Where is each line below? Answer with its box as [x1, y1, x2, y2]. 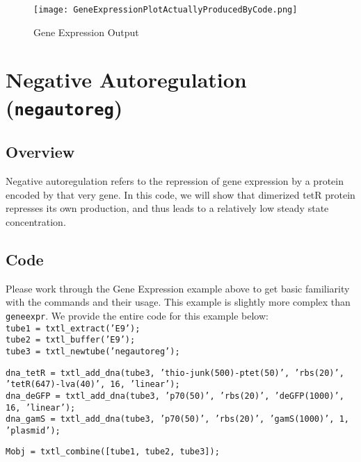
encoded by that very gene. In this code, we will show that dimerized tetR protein [6, 187, 355, 201]
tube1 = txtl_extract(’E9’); [6, 323, 141, 333]
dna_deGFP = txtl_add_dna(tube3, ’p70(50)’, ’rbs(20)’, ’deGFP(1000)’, [6, 390, 344, 401]
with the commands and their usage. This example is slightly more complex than [6, 295, 351, 309]
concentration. [6, 214, 66, 229]
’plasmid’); [6, 425, 61, 436]
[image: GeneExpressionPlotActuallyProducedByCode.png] [33, 5, 298, 15]
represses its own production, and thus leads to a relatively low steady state [6, 201, 329, 215]
